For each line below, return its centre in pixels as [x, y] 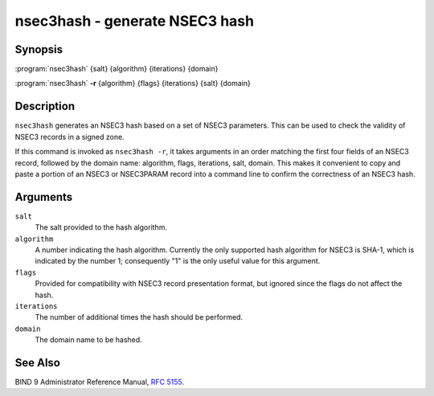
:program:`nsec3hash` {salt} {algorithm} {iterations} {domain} [117, 69]
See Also [37, 363]
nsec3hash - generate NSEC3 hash [135, 21]
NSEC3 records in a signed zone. [70, 137]
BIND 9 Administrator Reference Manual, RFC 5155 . [100, 382]
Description [45, 106]
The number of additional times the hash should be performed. [139, 317]
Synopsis [39, 49]
